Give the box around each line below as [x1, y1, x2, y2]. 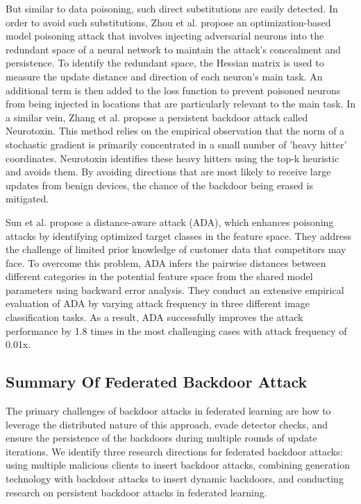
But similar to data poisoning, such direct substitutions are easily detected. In [6, 1, 338, 15]
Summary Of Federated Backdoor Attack [6, 371, 308, 392]
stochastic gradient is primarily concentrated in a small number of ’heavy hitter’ [6, 137, 347, 151]
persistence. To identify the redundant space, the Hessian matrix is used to [6, 55, 324, 70]
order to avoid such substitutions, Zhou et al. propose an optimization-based [6, 15, 331, 29]
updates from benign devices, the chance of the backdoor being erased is [6, 177, 313, 192]
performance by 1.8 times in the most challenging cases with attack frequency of [6, 323, 347, 338]
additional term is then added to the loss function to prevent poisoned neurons [6, 82, 341, 97]
